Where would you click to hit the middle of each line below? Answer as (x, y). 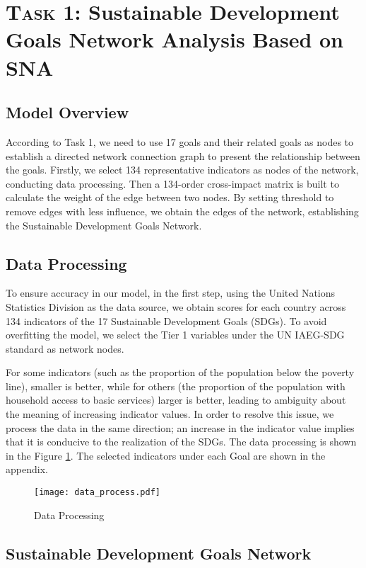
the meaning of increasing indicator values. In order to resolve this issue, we (170, 414)
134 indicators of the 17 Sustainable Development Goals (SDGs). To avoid (166, 320)
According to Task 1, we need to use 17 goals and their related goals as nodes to (180, 141)
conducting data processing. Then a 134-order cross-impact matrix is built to (172, 183)
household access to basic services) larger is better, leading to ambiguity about (176, 400)
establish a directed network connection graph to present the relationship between (183, 155)
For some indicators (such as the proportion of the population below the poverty (180, 372)
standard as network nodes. (65, 348)
